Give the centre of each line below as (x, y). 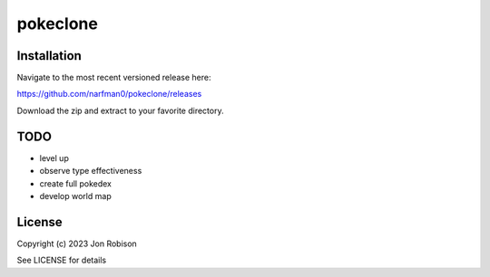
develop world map (76, 196)
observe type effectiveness (91, 171)
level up (54, 158)
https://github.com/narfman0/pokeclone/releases (109, 94)
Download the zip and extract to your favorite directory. (120, 110)
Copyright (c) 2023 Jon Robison (77, 244)
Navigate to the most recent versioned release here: (114, 78)
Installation (49, 56)
